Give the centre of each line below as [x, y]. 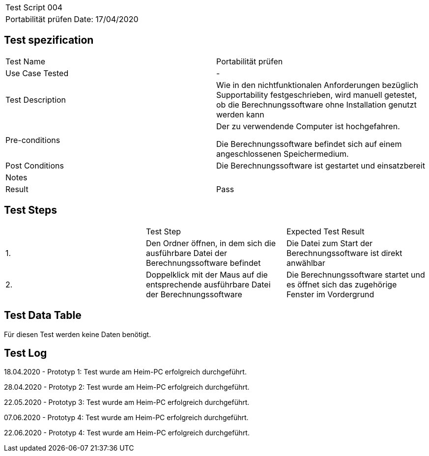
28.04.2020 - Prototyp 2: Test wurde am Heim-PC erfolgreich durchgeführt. [127, 387]
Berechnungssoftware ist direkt [344, 253]
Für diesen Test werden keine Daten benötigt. [78, 334]
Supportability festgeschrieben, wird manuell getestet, [317, 95]
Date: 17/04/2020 [106, 19]
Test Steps [31, 210]
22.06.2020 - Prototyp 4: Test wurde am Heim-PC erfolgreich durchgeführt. [127, 433]
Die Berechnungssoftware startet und [356, 274]
